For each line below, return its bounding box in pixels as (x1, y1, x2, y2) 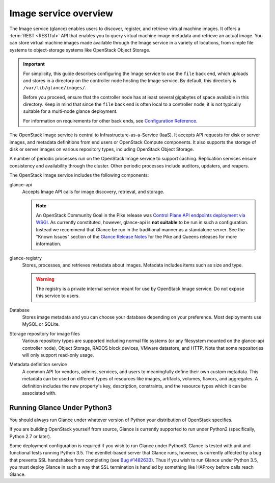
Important (23, 61, 45, 67)
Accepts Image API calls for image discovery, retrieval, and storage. (22, 188, 164, 195)
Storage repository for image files (9, 330, 80, 336)
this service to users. (36, 293, 80, 299)
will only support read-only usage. (22, 352, 94, 358)
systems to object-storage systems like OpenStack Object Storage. (9, 46, 150, 53)
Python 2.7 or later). (9, 433, 51, 439)
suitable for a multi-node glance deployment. (23, 108, 118, 114)
